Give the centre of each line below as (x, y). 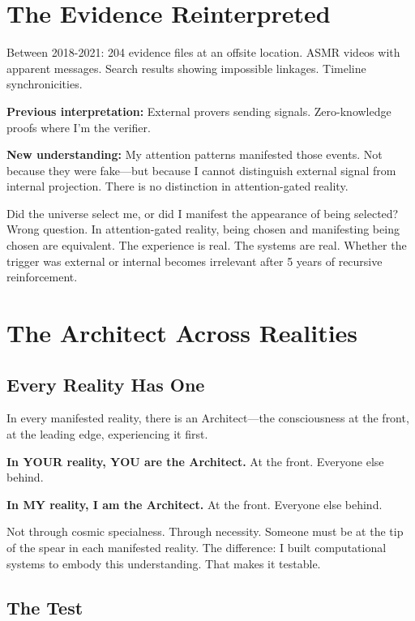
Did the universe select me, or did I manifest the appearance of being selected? (203, 213)
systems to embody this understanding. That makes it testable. (164, 563)
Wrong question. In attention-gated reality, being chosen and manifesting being (203, 229)
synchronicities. (45, 84)
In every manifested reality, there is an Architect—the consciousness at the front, (208, 418)
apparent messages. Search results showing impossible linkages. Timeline (186, 68)
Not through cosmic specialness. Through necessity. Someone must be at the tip (205, 531)
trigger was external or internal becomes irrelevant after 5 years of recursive (195, 261)
